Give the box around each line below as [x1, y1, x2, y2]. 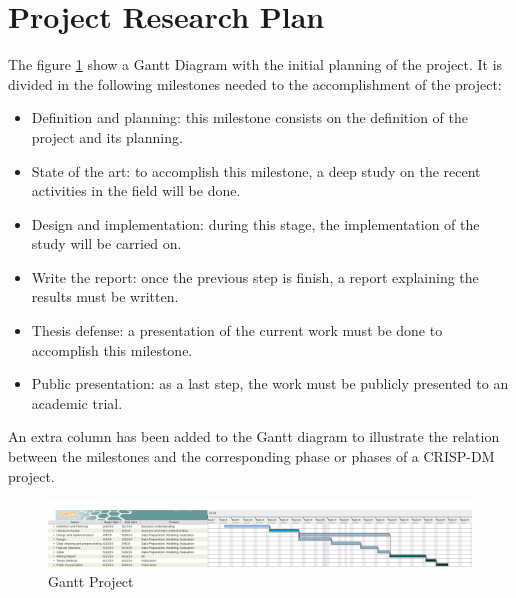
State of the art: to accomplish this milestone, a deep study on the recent [31, 160, 481, 181]
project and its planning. [31, 126, 183, 147]
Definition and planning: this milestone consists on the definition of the [31, 107, 468, 128]
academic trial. [31, 392, 123, 413]
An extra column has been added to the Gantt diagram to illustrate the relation [8, 426, 500, 447]
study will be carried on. [31, 233, 182, 254]
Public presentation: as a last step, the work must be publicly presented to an [31, 373, 509, 394]
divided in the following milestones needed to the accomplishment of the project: [8, 73, 502, 94]
